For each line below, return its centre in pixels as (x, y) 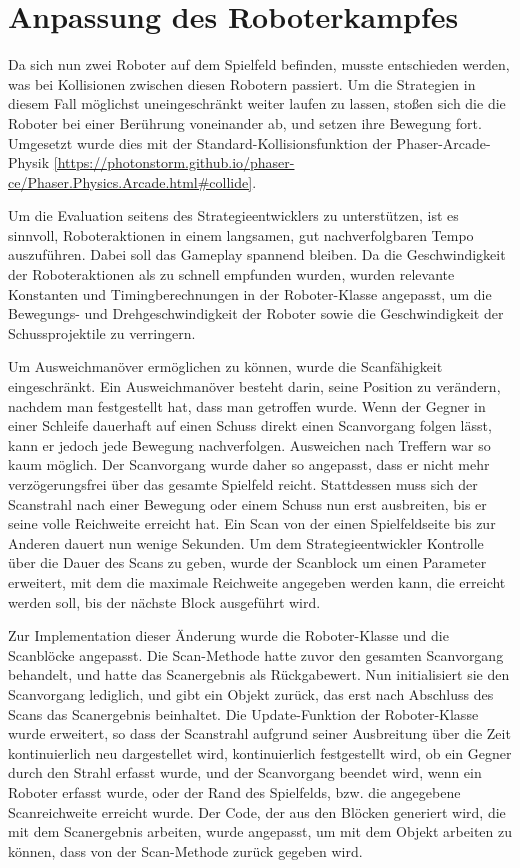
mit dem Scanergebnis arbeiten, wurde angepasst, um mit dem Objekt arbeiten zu (260, 831)
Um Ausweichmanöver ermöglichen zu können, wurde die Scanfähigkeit (225, 366)
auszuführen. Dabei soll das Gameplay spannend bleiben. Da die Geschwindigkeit (257, 254)
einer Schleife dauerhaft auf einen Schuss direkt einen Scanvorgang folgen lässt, (250, 425)
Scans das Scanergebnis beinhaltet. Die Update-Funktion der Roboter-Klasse (243, 713)
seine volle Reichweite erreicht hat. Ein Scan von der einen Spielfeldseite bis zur (252, 523)
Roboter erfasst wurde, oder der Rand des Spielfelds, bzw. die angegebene (234, 791)
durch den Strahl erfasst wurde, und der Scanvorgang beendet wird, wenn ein (245, 772)
